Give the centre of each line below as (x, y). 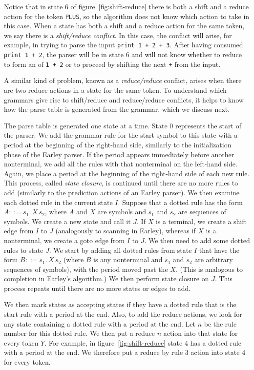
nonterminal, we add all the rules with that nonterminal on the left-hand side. (121, 164)
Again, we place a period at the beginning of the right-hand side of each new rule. (127, 173)
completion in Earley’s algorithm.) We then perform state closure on (106, 278)
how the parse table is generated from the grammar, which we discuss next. (117, 109)
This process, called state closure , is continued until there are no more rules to (121, 183)
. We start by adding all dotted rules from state (120, 250)
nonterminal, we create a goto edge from (64, 240)
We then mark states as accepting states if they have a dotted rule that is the (120, 304)
